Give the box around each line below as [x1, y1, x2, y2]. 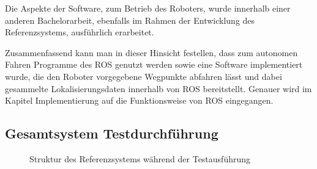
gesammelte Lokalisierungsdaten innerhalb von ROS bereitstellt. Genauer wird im [5, 82, 312, 95]
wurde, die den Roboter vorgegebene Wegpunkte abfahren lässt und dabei [5, 70, 282, 82]
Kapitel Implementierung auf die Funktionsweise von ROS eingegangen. [5, 94, 274, 107]
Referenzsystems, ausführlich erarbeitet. [5, 26, 154, 38]
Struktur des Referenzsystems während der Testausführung [29, 152, 251, 165]
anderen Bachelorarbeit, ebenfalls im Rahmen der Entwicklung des [5, 13, 255, 26]
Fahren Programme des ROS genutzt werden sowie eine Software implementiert [5, 58, 303, 71]
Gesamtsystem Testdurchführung [5, 124, 218, 143]
